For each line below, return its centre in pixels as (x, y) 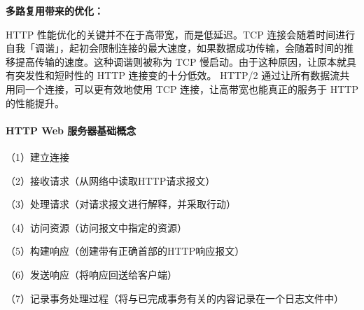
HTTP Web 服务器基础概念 (71, 130)
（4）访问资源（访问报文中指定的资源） (96, 227)
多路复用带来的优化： (55, 10)
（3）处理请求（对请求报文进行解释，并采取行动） (121, 204)
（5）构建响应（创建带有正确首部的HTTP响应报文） (125, 251)
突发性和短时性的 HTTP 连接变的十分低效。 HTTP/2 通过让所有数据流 (177, 75)
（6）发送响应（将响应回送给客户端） (91, 274)
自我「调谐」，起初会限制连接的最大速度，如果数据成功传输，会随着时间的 (175, 48)
